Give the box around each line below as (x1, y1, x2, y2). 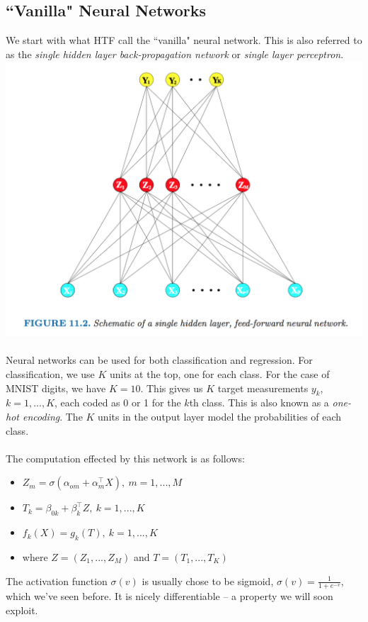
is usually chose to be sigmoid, (142, 573, 274, 588)
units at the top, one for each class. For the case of (110, 367, 330, 382)
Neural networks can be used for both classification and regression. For (6, 352, 313, 367)
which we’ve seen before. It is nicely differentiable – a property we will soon (6, 589, 333, 604)
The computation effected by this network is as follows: (6, 450, 245, 465)
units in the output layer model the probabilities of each (98, 409, 342, 423)
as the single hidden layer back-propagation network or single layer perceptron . (6, 46, 344, 61)
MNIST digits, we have (6, 380, 106, 395)
